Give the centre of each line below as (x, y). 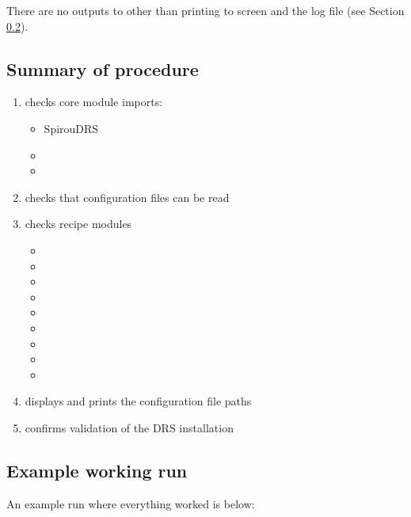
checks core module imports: (94, 102)
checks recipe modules (78, 224)
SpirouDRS (71, 128)
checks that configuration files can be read (127, 197)
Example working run (97, 470)
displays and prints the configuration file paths (138, 401)
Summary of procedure (103, 68)
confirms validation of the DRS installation (129, 427)
